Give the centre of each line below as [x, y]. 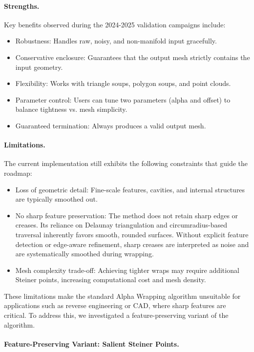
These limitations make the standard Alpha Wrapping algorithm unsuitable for [122, 296]
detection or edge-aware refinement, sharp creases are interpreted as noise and [132, 244]
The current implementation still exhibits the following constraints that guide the [126, 163]
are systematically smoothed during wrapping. [85, 254]
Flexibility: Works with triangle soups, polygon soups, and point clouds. [123, 83]
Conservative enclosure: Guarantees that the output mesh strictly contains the [133, 57]
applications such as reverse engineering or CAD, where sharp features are [115, 305]
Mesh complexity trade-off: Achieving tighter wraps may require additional [127, 270]
